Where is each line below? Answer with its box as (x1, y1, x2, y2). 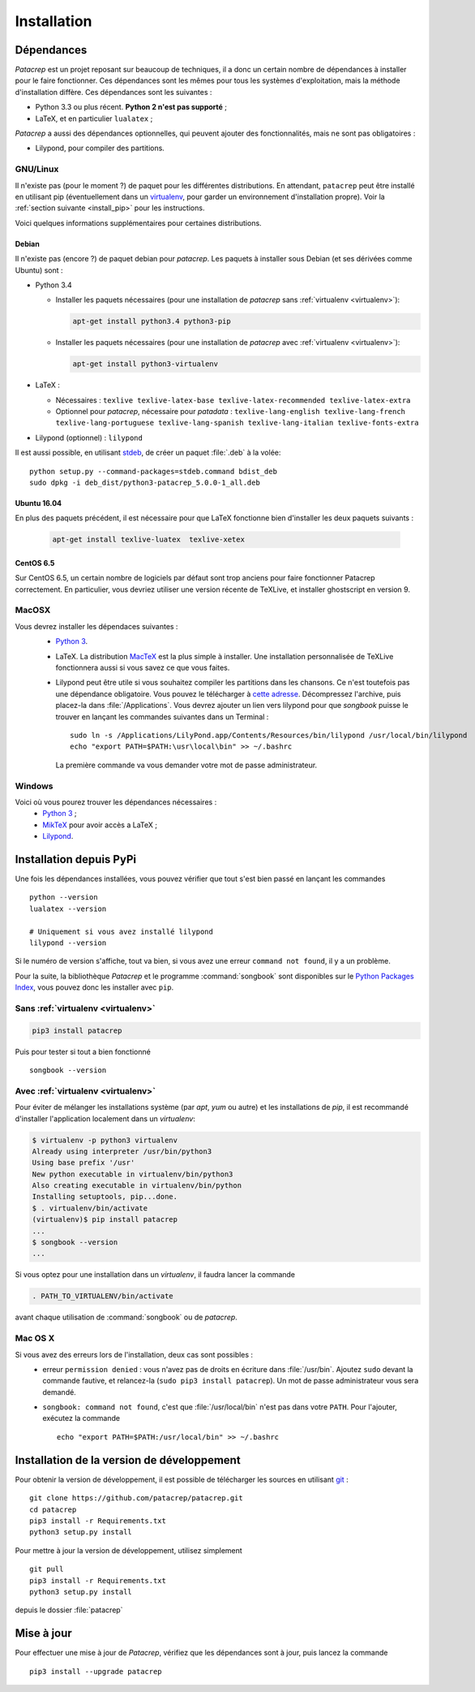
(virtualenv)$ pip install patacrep (32, 1215, 178, 1224)
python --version (29, 893, 98, 902)
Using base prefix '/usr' (32, 1158, 135, 1168)
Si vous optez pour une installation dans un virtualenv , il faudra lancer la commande (15, 1270, 296, 1280)
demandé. (42, 1387, 76, 1396)
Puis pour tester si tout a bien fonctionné (15, 1047, 152, 1056)
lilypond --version (29, 938, 107, 947)
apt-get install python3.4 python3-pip (72, 317, 231, 326)
